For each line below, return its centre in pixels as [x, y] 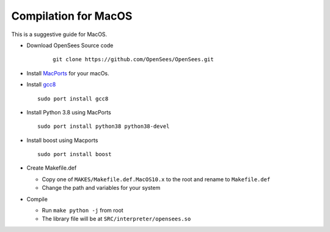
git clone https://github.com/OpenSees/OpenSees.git [133, 59]
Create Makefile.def [52, 168]
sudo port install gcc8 [73, 99]
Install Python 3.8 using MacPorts [69, 112]
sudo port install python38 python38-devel [104, 126]
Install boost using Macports [62, 140]
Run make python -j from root [82, 211]
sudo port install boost [75, 154]
